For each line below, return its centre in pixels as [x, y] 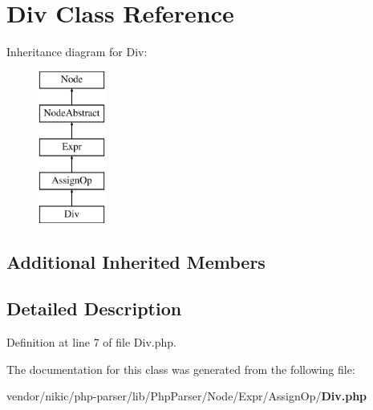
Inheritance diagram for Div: [77, 52]
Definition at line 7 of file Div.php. [91, 342]
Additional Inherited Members [136, 261]
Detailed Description [94, 309]
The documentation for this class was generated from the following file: [181, 369]
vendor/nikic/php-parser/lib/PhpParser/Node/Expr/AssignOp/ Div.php [187, 396]
